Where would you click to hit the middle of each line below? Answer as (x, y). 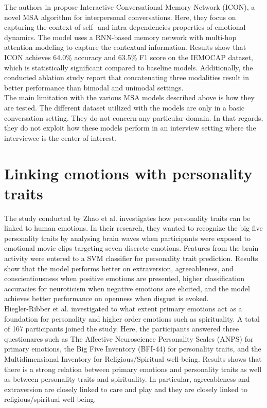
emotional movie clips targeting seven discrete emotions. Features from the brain (131, 248)
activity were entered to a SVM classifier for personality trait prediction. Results (131, 258)
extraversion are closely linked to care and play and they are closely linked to (126, 389)
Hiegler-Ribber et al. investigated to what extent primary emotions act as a (123, 308)
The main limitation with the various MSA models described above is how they (129, 97)
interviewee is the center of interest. (60, 137)
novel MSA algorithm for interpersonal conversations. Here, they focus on (120, 17)
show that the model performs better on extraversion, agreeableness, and (119, 268)
